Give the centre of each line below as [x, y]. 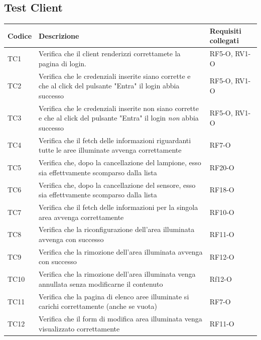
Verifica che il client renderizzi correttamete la [110, 53]
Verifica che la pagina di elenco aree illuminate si [114, 296]
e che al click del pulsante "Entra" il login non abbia [119, 118]
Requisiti [225, 30]
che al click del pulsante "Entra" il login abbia [109, 86]
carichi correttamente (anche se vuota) [98, 306]
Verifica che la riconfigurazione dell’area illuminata [117, 229]
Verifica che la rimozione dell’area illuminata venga [117, 274]
